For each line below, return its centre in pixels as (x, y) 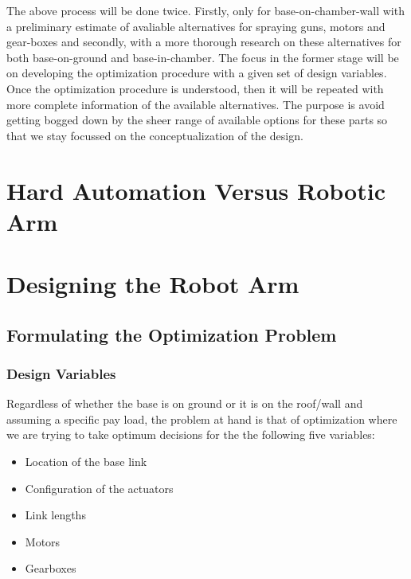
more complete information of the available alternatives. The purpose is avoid (196, 104)
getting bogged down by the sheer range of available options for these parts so (197, 120)
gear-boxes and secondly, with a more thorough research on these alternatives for (204, 42)
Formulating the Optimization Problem (172, 334)
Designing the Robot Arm (153, 284)
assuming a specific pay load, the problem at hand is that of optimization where (202, 419)
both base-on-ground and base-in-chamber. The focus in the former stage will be (203, 57)
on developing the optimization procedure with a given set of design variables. (197, 73)
